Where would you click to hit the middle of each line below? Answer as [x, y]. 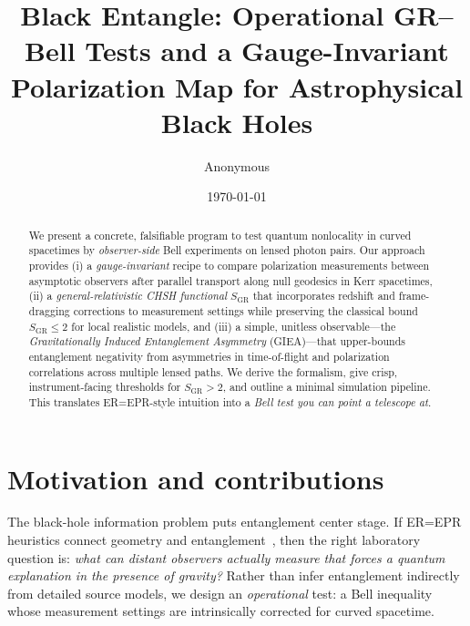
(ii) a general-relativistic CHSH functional [128, 296]
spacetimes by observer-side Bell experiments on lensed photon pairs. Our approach [227, 250]
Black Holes [237, 122]
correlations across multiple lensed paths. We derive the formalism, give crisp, [213, 371]
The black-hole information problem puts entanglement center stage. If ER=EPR [235, 522]
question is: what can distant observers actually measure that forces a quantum [226, 557]
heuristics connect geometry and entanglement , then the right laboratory [214, 540]
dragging [49, 310]
